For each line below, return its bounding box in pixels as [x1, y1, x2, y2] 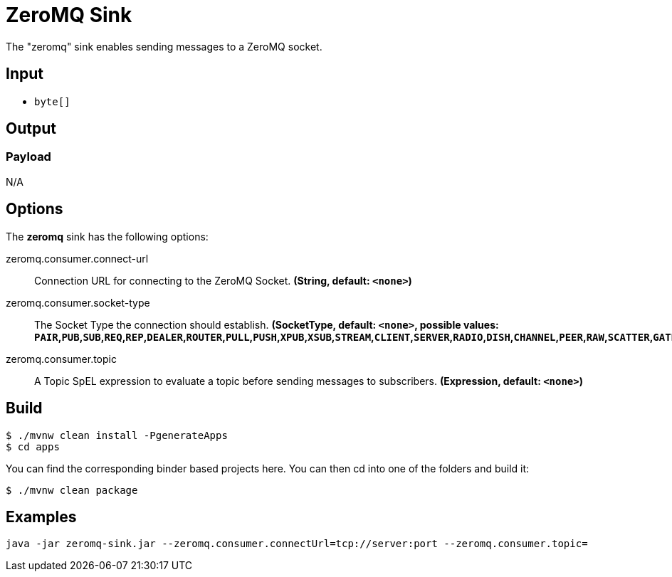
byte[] [34, 95, 70, 107]
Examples [6, 507, 77, 526]
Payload [6, 149, 51, 164]
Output [6, 120, 56, 138]
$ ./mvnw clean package [6, 484, 138, 496]
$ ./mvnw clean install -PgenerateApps [6, 429, 228, 441]
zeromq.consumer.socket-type [6, 296, 150, 309]
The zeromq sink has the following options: [6, 230, 209, 243]
